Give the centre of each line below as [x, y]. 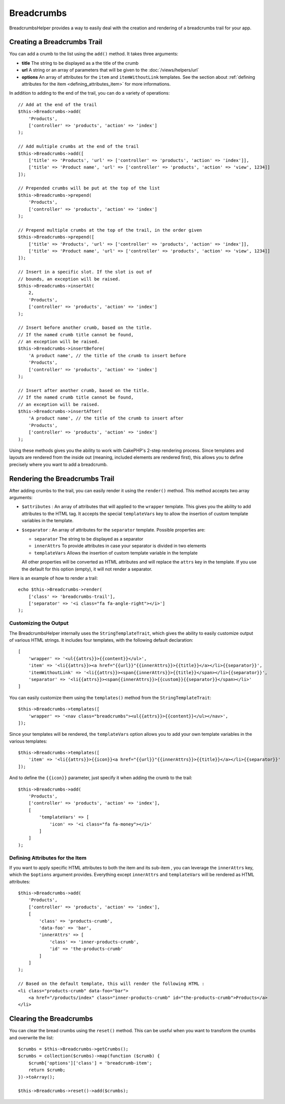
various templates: [28, 741]
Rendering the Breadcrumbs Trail [62, 479]
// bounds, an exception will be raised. [69, 279]
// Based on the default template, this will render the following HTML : [111, 984]
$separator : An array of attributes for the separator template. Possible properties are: [113, 530]
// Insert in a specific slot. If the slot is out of [85, 272]
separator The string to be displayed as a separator [89, 539]
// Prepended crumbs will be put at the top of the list [89, 188]
